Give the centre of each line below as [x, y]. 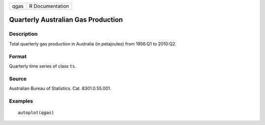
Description [23, 34]
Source [18, 79]
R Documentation [49, 6]
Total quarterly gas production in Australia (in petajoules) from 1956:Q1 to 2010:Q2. [93, 43]
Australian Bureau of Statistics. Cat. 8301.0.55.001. [60, 88]
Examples [21, 101]
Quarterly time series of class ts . [43, 66]
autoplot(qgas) [36, 113]
